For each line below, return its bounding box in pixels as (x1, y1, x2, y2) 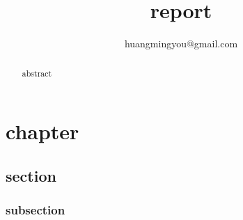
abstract (22, 67, 52, 79)
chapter (6, 117, 79, 146)
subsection (6, 201, 65, 219)
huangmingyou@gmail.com (124, 36, 238, 51)
